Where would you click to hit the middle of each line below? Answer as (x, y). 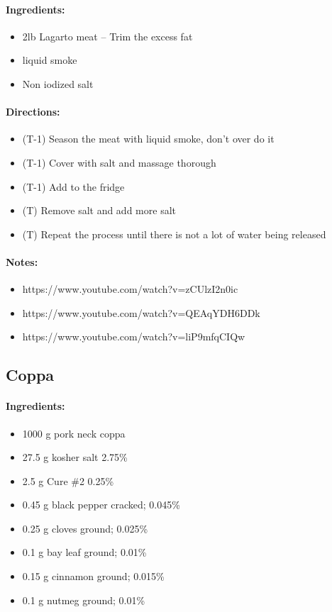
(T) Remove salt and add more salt (99, 210)
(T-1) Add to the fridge (73, 186)
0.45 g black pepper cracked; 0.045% (101, 505)
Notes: (22, 261)
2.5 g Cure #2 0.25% (68, 480)
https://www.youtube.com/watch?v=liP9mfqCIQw (134, 336)
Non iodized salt (58, 83)
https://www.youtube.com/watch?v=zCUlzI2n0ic (130, 289)
